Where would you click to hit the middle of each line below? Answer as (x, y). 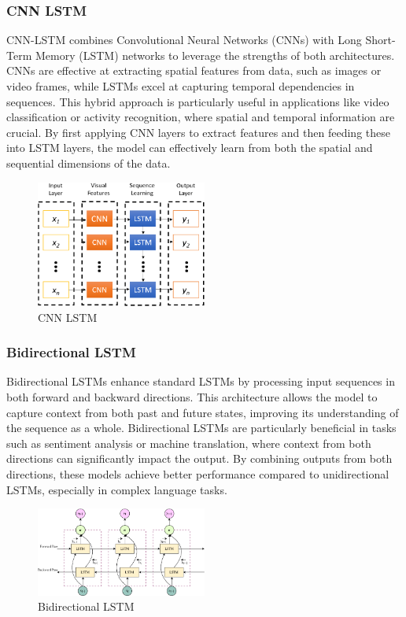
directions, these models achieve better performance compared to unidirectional (198, 473)
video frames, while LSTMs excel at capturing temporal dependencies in (181, 86)
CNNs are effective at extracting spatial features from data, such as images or (194, 70)
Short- (380, 40)
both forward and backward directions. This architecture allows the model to (192, 397)
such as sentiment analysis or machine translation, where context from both (189, 443)
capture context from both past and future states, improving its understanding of (203, 412)
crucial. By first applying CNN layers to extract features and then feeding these (198, 132)
